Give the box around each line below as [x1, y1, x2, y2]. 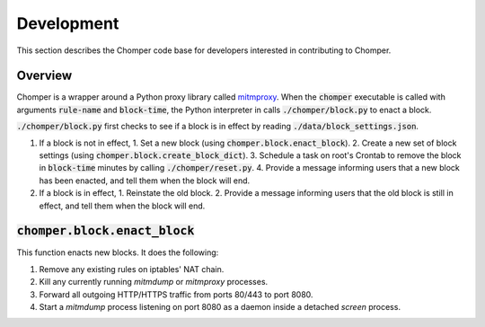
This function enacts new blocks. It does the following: [16, 247, 219, 258]
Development [16, 13, 119, 33]
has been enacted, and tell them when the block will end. [39, 175, 251, 186]
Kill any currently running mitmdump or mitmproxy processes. [39, 277, 269, 287]
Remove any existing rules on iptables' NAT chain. [39, 263, 225, 274]
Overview [16, 68, 73, 84]
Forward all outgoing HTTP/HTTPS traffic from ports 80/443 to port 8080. [39, 288, 313, 300]
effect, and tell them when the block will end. [39, 200, 206, 211]
